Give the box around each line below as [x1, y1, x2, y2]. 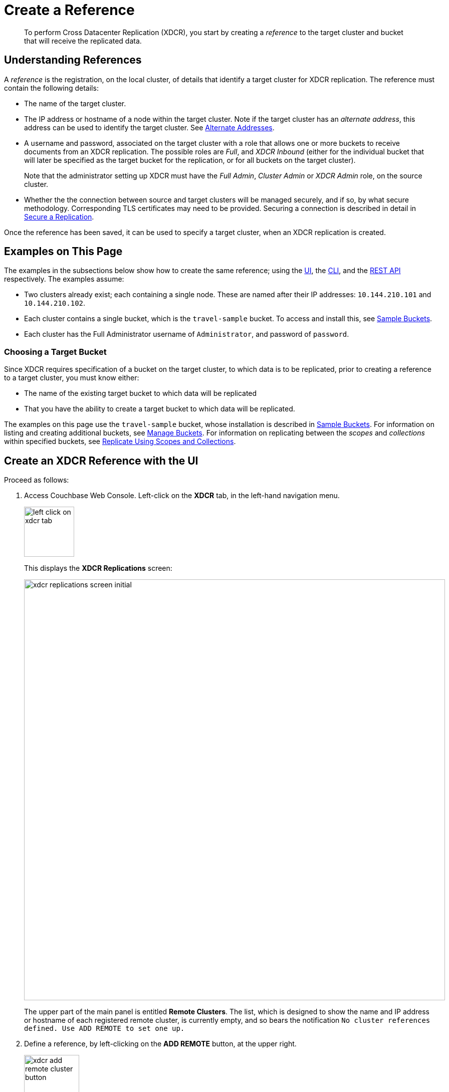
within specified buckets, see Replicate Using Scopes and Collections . [4, 437, 236, 446]
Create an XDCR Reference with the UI [4, 454, 198, 467]
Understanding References [4, 54, 142, 67]
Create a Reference [4, 2, 135, 19]
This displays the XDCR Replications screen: [24, 564, 172, 573]
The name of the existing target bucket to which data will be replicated [24, 389, 257, 398]
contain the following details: [4, 83, 99, 92]
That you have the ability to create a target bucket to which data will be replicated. [24, 404, 295, 413]
